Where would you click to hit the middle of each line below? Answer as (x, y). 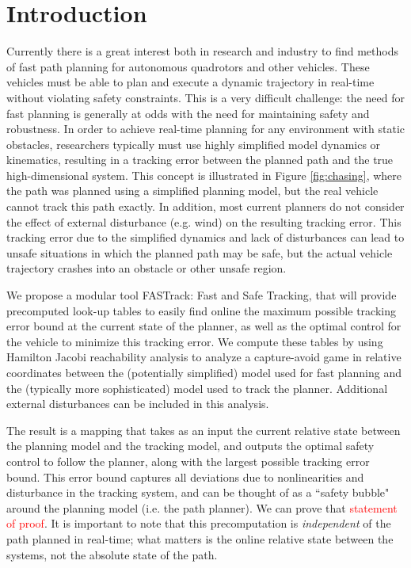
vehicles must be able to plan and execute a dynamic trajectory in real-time (190, 82)
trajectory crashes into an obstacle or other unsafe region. (147, 268)
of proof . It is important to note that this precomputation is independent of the (199, 523)
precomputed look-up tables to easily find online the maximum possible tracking (201, 310)
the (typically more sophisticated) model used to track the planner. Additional (197, 388)
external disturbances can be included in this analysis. (138, 404)
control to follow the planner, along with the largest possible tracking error (188, 461)
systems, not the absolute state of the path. (112, 554)
